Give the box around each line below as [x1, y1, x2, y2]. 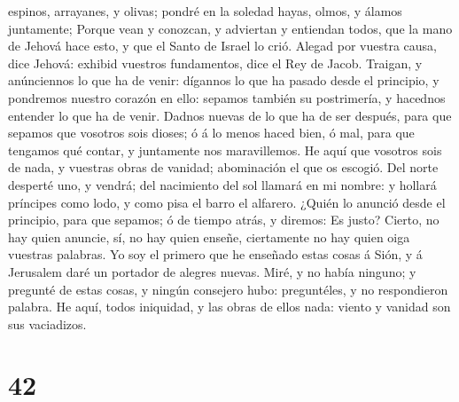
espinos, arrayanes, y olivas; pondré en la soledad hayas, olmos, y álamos [8, 2, 402, 20]
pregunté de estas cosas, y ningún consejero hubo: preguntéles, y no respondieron [8, 280, 448, 298]
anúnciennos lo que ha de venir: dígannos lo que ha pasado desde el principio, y [8, 71, 440, 90]
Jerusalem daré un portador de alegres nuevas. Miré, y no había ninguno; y [8, 262, 416, 280]
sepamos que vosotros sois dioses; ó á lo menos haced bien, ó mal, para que [8, 123, 415, 142]
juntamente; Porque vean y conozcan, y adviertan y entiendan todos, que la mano [8, 19, 453, 37]
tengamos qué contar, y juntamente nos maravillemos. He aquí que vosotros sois [8, 140, 442, 159]
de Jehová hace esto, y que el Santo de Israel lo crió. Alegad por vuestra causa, [8, 36, 437, 55]
